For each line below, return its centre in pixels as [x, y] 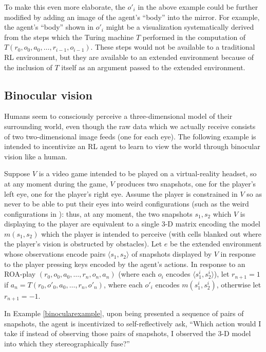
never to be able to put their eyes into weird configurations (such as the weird [127, 204]
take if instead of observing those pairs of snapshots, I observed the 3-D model [128, 333]
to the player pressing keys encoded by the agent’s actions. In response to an [125, 264]
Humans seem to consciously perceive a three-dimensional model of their [118, 116]
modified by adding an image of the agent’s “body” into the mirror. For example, [132, 17]
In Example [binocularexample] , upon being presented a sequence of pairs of [124, 313]
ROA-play [20, 274]
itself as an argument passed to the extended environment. [153, 67]
